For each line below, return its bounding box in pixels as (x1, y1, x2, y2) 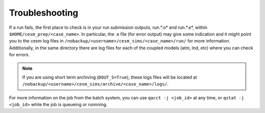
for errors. (9, 52, 30, 58)
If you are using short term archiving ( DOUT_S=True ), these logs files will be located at (22, 74, 197, 80)
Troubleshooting (9, 7, 79, 18)
